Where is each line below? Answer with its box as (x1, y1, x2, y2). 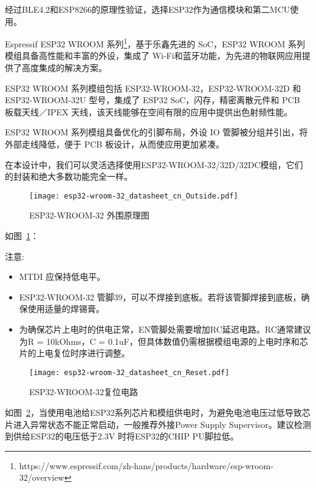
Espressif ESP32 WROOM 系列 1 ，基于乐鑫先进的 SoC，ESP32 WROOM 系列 (5, 36, 306, 50)
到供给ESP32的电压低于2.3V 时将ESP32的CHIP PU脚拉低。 (5, 430, 239, 442)
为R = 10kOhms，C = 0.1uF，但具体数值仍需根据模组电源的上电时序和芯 (19, 334, 308, 347)
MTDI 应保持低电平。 (19, 270, 106, 283)
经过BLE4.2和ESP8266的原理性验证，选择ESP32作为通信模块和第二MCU (5, 3, 290, 15)
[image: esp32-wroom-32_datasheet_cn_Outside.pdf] (29, 191, 238, 200)
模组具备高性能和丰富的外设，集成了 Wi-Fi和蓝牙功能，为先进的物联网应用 (5, 49, 302, 62)
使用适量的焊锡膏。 (27, 302, 105, 315)
